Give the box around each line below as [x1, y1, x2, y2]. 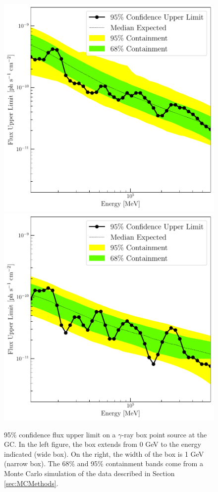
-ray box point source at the [121, 429, 207, 439]
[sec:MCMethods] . [4, 478, 58, 488]
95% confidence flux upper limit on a [4, 429, 116, 439]
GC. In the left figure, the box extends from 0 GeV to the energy [4, 439, 201, 449]
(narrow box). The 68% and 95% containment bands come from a [4, 458, 203, 469]
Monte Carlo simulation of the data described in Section [4, 468, 175, 478]
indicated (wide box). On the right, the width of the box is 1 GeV [4, 448, 204, 459]
